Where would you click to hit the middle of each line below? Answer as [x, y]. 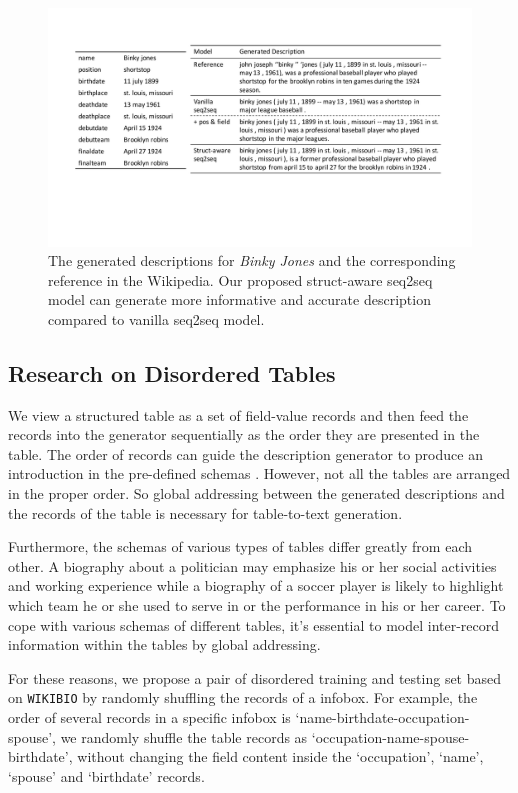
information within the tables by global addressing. [164, 644]
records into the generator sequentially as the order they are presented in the [244, 434]
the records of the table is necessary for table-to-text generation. [205, 512]
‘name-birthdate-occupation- [382, 717]
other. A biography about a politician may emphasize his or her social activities [252, 565]
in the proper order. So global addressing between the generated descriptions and [256, 493]
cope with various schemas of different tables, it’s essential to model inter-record [254, 624]
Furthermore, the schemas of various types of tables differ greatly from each [240, 546]
